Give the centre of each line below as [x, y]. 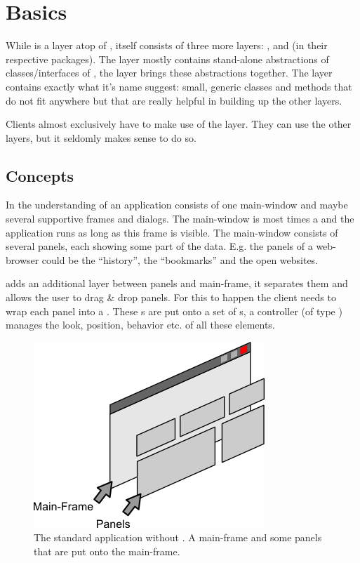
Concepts [40, 175]
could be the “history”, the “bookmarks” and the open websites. [180, 259]
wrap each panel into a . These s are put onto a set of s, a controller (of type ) [174, 311]
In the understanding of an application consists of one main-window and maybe [177, 205]
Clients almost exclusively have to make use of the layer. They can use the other [179, 124]
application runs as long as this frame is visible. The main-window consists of [172, 232]
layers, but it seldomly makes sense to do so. [101, 137]
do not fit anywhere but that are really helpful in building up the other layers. [174, 100]
